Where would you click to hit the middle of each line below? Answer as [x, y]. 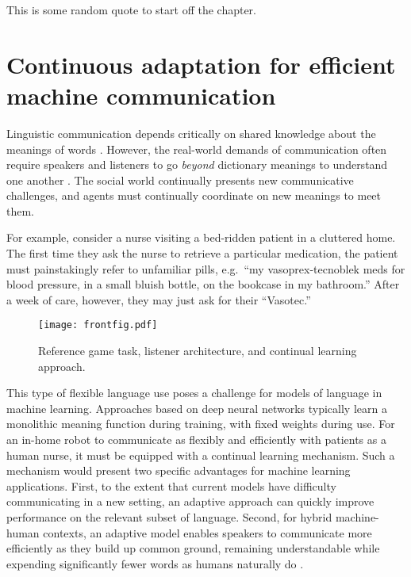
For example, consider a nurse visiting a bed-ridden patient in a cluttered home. [201, 237]
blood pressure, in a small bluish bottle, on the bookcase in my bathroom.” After [203, 284]
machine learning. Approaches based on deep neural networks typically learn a [197, 408]
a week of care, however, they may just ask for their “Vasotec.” [159, 299]
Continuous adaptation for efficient [201, 64]
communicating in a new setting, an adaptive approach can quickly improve [190, 501]
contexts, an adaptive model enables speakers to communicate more [207, 532]
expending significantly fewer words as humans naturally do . [155, 563]
